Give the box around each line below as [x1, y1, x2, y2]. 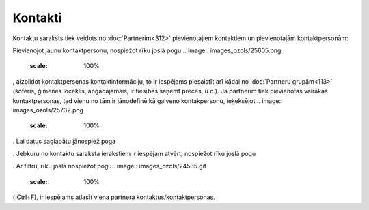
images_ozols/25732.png [12, 106, 84, 114]
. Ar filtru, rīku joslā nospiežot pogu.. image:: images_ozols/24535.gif [12, 162, 207, 170]
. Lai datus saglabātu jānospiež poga [12, 137, 116, 145]
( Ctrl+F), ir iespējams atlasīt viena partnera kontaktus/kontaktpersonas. [12, 193, 215, 201]
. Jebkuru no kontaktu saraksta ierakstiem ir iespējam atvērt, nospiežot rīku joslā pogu [12, 150, 256, 158]
